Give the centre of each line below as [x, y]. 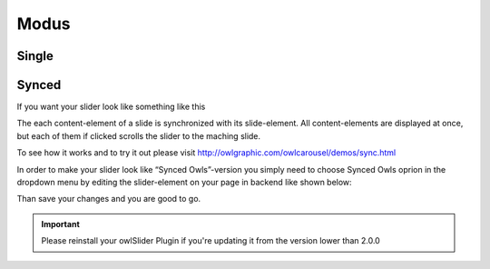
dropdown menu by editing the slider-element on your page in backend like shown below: [185, 183]
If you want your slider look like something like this [111, 107]
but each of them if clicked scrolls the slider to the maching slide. [139, 135]
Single [35, 56]
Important [61, 224]
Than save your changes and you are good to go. [109, 199]
